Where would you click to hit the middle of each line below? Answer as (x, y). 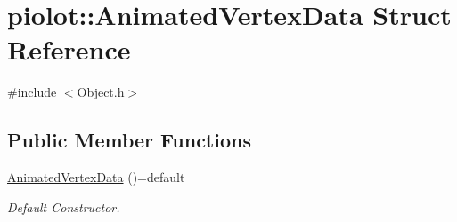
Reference (69, 49)
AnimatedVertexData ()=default (96, 177)
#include (32, 92)
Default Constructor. (64, 206)
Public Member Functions (129, 140)
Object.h (101, 92)
